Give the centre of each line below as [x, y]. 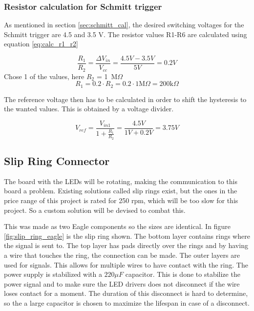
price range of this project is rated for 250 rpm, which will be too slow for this [121, 200]
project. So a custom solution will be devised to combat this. [95, 210]
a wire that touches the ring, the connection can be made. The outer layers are [122, 255]
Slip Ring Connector [57, 161]
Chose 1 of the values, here [44, 76]
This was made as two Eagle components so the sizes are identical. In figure [117, 226]
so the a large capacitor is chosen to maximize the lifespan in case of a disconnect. [127, 302]
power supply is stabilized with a [53, 274]
